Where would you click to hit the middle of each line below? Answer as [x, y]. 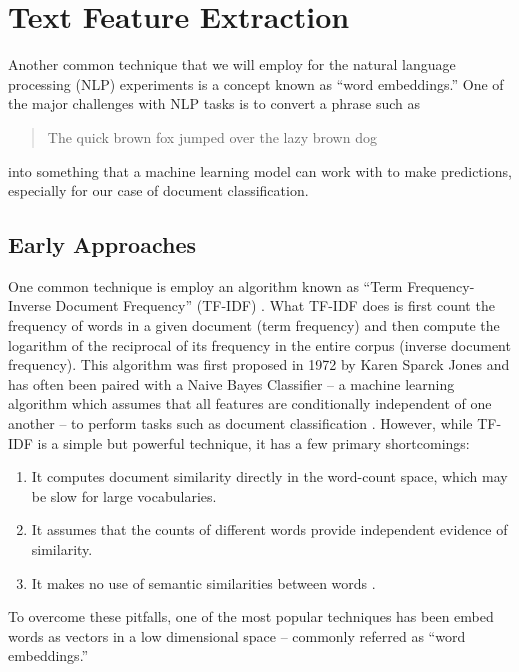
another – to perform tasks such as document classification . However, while [240, 423]
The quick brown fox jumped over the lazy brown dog [212, 136]
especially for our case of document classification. [158, 190]
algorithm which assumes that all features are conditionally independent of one [250, 403]
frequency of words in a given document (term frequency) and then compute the [254, 325]
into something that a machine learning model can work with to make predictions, [260, 170]
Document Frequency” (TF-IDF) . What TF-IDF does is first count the [275, 305]
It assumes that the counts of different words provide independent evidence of [269, 529]
